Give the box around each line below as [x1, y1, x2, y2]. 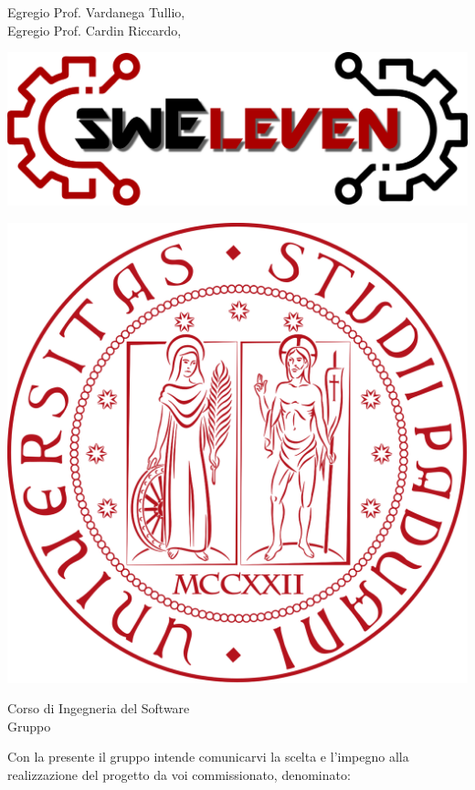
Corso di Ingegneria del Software [7, 699, 190, 718]
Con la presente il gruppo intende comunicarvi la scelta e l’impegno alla [7, 747, 409, 766]
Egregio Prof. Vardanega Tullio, [7, 3, 185, 21]
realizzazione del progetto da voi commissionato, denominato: [7, 764, 351, 784]
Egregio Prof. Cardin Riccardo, [7, 20, 182, 39]
